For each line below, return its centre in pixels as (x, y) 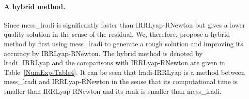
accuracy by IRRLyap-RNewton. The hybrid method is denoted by (103, 53)
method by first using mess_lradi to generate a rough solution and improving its (124, 43)
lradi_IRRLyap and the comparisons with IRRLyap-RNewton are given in (115, 63)
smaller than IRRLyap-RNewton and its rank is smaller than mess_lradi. (113, 91)
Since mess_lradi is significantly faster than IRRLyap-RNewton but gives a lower (125, 24)
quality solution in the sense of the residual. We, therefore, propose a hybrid (117, 34)
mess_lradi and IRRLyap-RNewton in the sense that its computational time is (121, 81)
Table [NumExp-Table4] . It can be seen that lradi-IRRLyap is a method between (124, 72)
